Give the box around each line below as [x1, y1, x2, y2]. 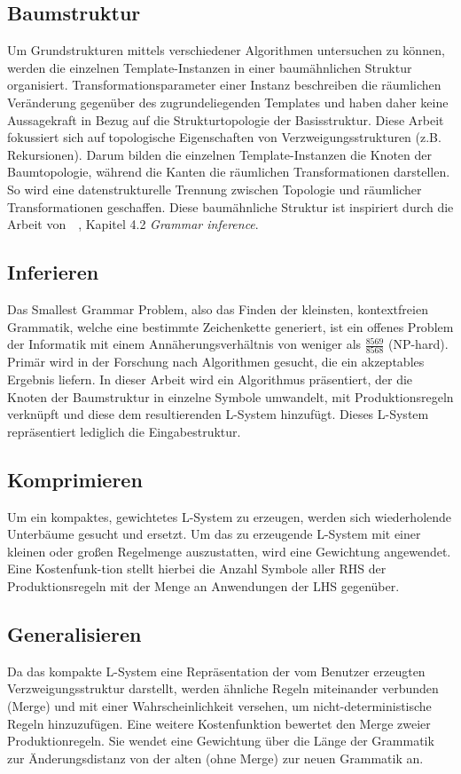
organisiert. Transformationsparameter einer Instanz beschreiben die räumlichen [7, 75, 441, 94]
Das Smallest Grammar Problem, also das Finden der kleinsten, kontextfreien [7, 299, 428, 318]
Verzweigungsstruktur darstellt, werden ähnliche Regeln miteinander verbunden [7, 679, 439, 698]
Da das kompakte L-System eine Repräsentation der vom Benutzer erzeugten [7, 661, 426, 680]
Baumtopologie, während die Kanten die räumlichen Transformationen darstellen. [7, 162, 450, 181]
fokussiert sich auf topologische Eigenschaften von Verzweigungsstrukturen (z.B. [7, 128, 441, 146]
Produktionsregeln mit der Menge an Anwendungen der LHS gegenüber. [7, 576, 400, 595]
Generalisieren [7, 620, 142, 647]
